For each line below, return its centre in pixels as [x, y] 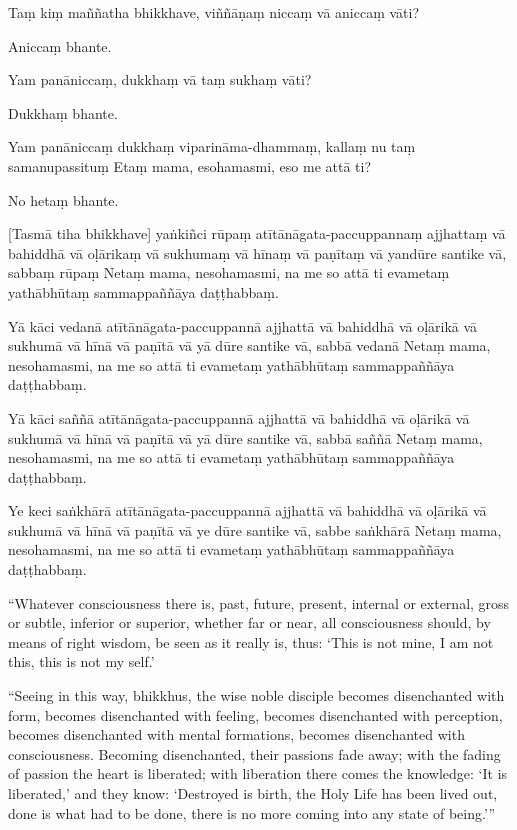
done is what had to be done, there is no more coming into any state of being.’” [252, 812]
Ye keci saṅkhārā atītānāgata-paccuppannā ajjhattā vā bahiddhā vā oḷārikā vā [247, 510]
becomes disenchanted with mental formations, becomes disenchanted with [236, 734]
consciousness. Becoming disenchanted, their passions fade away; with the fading [254, 753]
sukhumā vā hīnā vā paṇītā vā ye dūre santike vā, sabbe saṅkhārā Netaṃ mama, [255, 529]
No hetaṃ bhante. [63, 199]
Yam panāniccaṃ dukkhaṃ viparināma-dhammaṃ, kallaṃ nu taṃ [212, 146]
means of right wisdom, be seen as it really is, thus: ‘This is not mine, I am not [251, 641]
